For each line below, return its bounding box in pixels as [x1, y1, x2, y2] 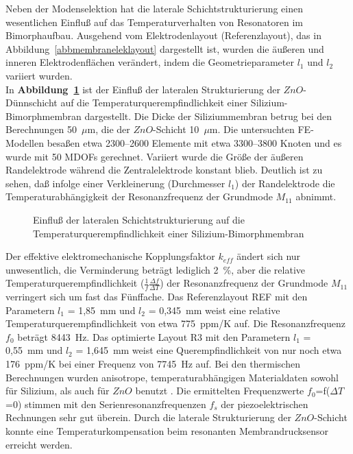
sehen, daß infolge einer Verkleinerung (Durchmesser [5, 176, 226, 190]
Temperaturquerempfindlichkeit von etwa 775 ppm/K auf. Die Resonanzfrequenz [5, 316, 346, 331]
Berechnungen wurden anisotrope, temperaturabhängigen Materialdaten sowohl [5, 370, 339, 384]
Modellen [5, 135, 45, 150]
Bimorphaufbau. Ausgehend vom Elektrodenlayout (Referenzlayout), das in [5, 28, 321, 43]
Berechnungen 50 [5, 122, 77, 136]
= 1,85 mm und [67, 302, 136, 317]
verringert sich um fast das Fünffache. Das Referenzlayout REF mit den [5, 289, 308, 304]
